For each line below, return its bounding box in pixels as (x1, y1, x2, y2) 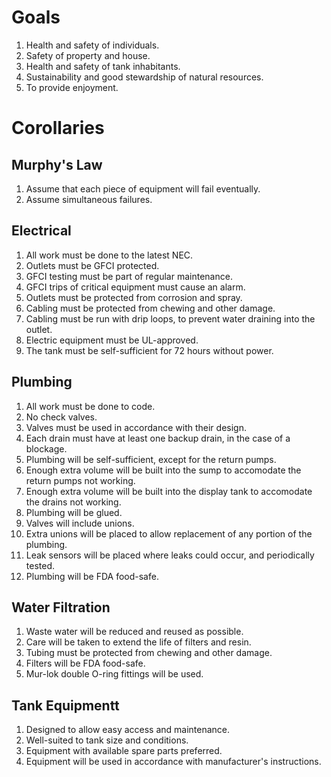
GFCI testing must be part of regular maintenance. (25, 270, 233, 282)
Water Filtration (11, 599, 111, 616)
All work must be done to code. (25, 400, 156, 412)
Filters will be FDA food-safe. (25, 657, 146, 670)
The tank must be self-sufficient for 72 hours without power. (25, 344, 274, 356)
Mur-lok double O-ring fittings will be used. (25, 668, 204, 680)
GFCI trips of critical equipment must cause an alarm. (25, 281, 246, 293)
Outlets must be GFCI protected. (25, 259, 160, 271)
